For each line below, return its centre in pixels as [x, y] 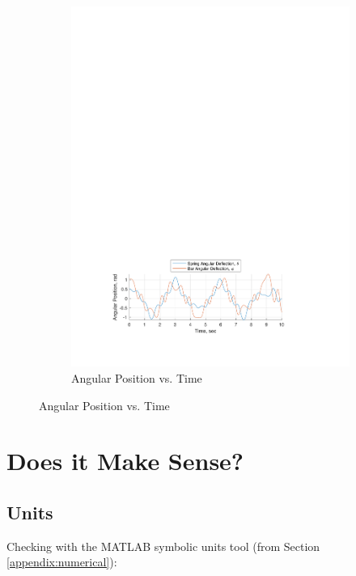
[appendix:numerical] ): [62, 562]
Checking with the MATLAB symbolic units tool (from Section [163, 546]
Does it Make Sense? [125, 461]
